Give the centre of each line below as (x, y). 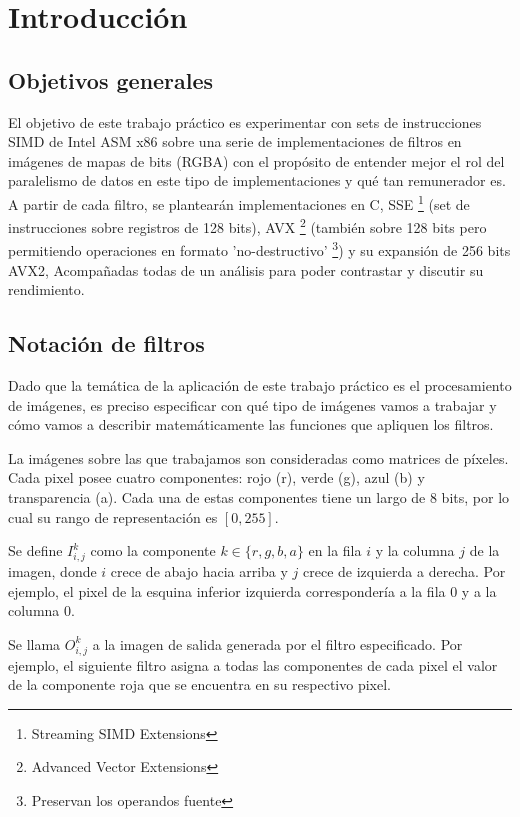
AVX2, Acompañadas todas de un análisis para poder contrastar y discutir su (246, 269)
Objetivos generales (111, 79)
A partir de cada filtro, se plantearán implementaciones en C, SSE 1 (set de (239, 202)
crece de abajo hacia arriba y (199, 570)
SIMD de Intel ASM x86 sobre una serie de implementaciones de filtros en (235, 141)
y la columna (415, 550)
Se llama (34, 643)
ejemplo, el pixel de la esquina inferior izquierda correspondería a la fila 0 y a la (252, 590)
